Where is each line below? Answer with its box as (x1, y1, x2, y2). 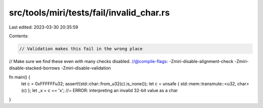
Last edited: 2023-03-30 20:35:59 (9, 24, 78, 30)
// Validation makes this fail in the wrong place (19, 46, 143, 51)
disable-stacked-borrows (9, 65, 60, 71)
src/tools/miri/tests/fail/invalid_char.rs (9, 7, 170, 18)
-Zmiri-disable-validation (61, 65, 112, 71)
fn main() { (9, 74, 31, 80)
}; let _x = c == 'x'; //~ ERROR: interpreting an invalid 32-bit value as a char (27, 88, 178, 93)
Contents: (9, 33, 29, 39)
